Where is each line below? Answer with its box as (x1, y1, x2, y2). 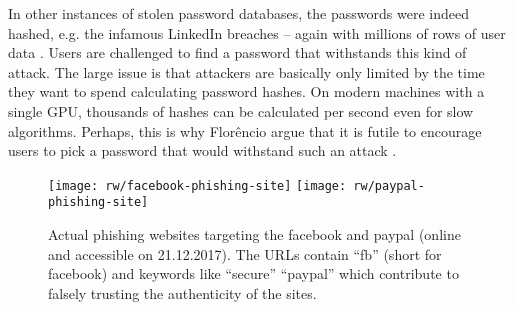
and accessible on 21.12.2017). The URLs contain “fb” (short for (48, 243, 442, 264)
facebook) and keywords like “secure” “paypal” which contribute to (48, 263, 459, 284)
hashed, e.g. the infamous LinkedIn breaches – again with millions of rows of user (8, 22, 506, 43)
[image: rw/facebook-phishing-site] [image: (48, 178, 347, 193)
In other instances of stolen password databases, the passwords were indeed (8, 3, 469, 23)
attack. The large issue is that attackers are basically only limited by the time (8, 61, 485, 82)
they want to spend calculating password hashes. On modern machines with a (8, 81, 485, 102)
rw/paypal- (353, 178, 425, 193)
